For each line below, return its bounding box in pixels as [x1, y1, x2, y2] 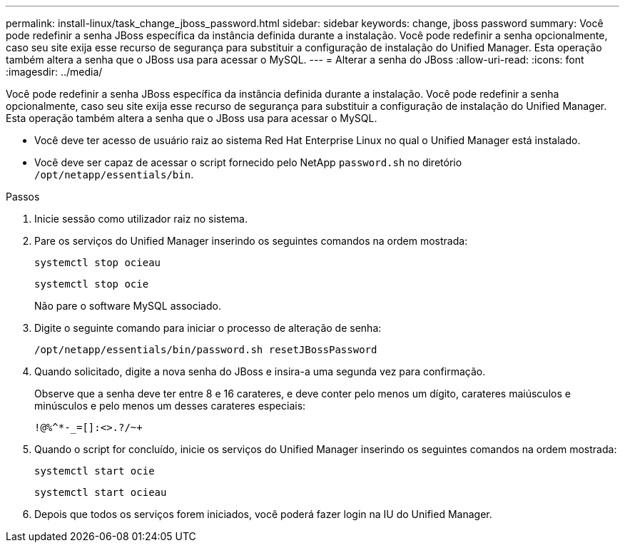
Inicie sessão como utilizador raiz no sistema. [34, 213, 248, 225]
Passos [6, 191, 40, 203]
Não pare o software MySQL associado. [34, 300, 221, 312]
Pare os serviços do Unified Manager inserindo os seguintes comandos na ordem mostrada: [34, 235, 468, 247]
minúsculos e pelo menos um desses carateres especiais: [34, 400, 306, 412]
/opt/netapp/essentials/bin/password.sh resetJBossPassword [34, 344, 377, 355]
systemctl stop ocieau [34, 257, 161, 268]
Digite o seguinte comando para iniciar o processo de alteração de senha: [34, 322, 382, 334]
